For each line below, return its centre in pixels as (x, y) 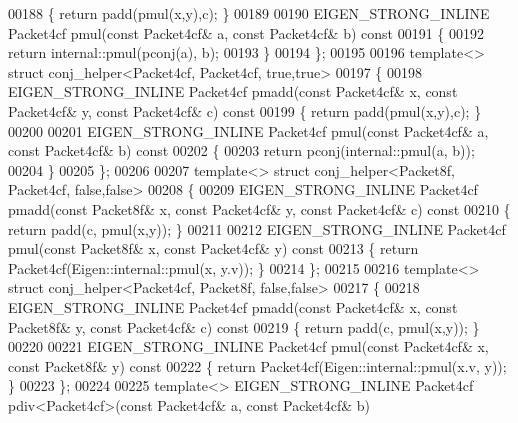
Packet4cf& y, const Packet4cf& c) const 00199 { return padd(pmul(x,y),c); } (245, 110)
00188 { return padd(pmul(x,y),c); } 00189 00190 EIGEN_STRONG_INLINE (249, 13)
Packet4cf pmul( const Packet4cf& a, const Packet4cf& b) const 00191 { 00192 (246, 32)
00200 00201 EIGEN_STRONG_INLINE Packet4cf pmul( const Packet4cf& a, (248, 130)
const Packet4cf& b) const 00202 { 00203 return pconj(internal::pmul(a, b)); (241, 150)
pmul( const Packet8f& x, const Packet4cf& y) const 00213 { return (213, 248)
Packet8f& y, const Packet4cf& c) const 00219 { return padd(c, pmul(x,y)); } (244, 326)
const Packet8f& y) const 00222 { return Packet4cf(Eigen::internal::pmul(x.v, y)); (257, 365)
